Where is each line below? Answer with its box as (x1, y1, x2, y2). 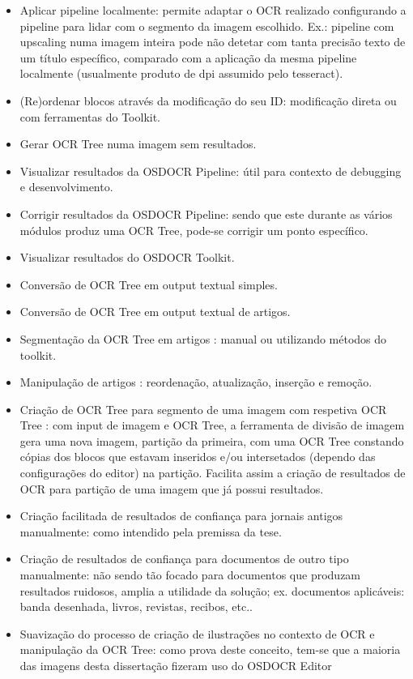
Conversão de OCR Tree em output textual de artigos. (19, 303, 291, 320)
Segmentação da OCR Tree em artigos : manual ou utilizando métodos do (19, 330, 387, 347)
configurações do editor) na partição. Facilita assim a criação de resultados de (19, 464, 406, 481)
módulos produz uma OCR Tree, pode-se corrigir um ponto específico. (19, 221, 368, 238)
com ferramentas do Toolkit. (19, 108, 161, 125)
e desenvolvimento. (19, 178, 113, 195)
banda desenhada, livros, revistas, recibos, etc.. (19, 598, 253, 615)
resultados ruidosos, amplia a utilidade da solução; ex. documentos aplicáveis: (19, 582, 405, 599)
